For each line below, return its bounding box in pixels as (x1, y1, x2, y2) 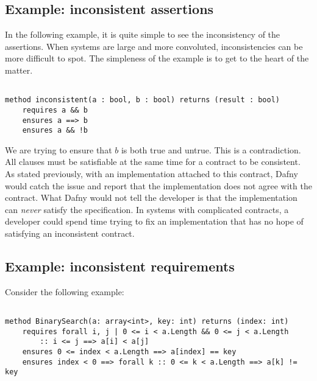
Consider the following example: (5, 285, 124, 298)
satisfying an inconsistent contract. (5, 227, 135, 240)
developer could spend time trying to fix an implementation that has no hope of (5, 215, 304, 228)
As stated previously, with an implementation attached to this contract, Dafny (5, 167, 298, 180)
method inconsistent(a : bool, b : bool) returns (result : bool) (5, 96, 280, 105)
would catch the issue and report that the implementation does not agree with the (5, 179, 312, 192)
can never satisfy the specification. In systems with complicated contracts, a (5, 203, 289, 215)
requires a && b (22, 105, 88, 114)
